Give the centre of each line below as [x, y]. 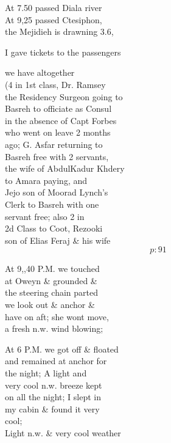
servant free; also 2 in [45, 216]
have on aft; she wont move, [57, 316]
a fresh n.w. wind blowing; [54, 328]
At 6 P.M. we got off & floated [62, 349]
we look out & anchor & [50, 305]
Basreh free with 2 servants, [57, 156]
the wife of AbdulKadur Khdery [65, 168]
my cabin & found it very [52, 408]
